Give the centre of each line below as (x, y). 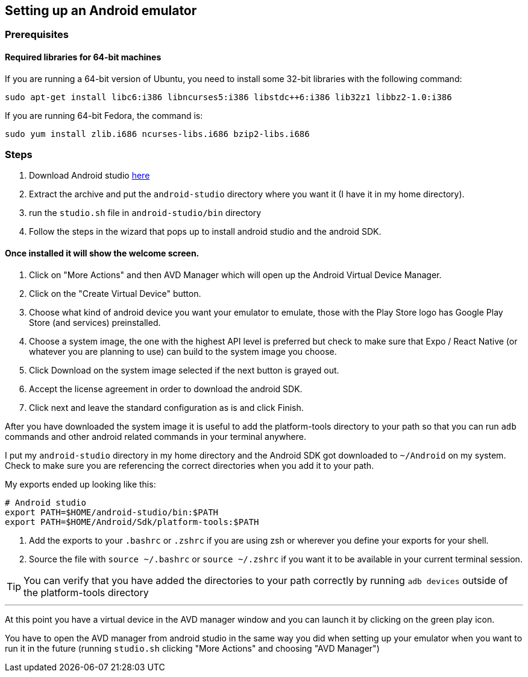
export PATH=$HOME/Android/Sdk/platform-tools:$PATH (132, 522)
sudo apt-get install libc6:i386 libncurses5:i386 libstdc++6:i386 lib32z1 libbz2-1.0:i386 (228, 97)
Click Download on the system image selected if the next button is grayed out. (184, 370)
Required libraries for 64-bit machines (83, 57)
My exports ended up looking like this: (80, 484)
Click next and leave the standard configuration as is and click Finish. (166, 407)
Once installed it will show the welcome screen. (102, 253)
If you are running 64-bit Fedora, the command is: (104, 115)
